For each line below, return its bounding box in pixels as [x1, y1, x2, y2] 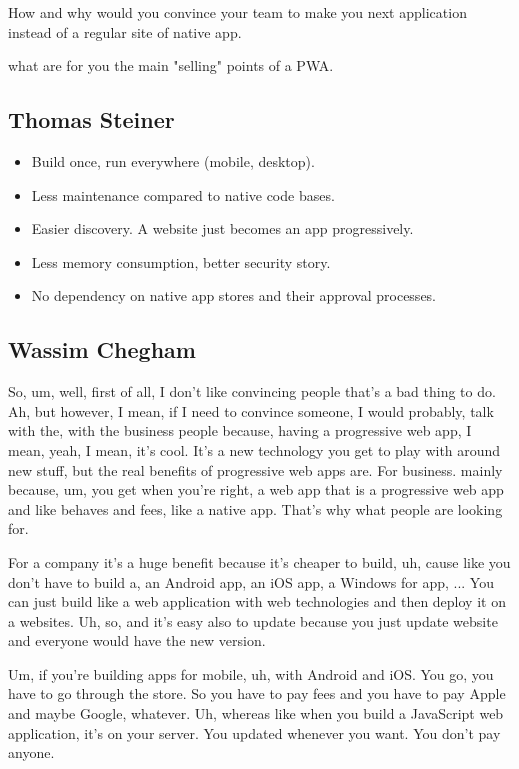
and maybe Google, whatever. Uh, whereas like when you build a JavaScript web [8, 703, 504, 724]
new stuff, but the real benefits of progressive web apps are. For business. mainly [8, 459, 503, 480]
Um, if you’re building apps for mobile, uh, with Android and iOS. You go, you [8, 663, 494, 684]
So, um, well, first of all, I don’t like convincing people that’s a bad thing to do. [8, 381, 496, 402]
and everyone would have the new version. [8, 630, 266, 651]
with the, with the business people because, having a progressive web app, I [8, 420, 472, 441]
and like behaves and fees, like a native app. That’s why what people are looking [8, 498, 503, 519]
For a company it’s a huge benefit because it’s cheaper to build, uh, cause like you [8, 551, 511, 572]
